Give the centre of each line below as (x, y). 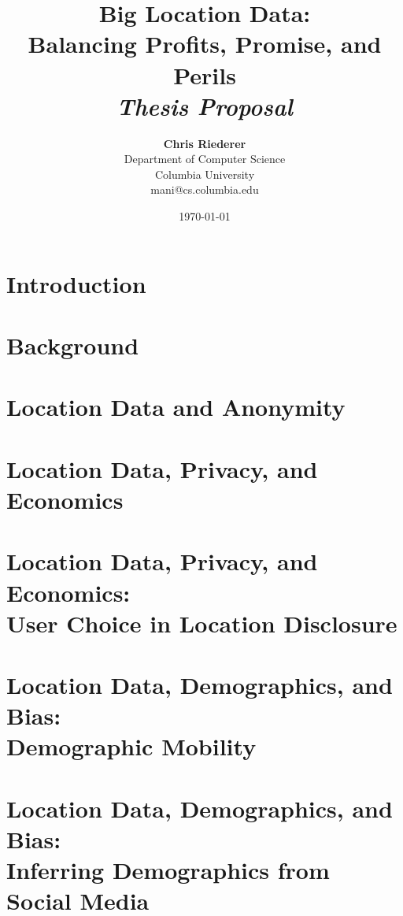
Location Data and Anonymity (176, 407)
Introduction (76, 283)
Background (73, 345)
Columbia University (205, 174)
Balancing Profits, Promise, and (205, 44)
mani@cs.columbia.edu (205, 189)
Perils (205, 74)
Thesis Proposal (205, 106)
